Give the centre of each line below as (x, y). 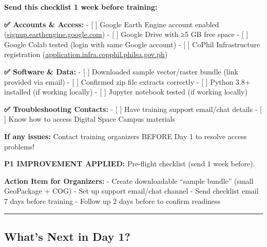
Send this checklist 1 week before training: (81, 7)
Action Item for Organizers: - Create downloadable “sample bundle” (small (129, 180)
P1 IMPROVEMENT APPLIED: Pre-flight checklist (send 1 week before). (130, 164)
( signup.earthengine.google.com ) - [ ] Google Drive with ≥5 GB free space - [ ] (126, 34)
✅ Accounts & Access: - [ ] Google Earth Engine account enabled (112, 24)
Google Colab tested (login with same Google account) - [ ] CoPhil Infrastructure (132, 44)
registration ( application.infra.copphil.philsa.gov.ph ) (86, 54)
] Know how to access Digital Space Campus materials (90, 119)
